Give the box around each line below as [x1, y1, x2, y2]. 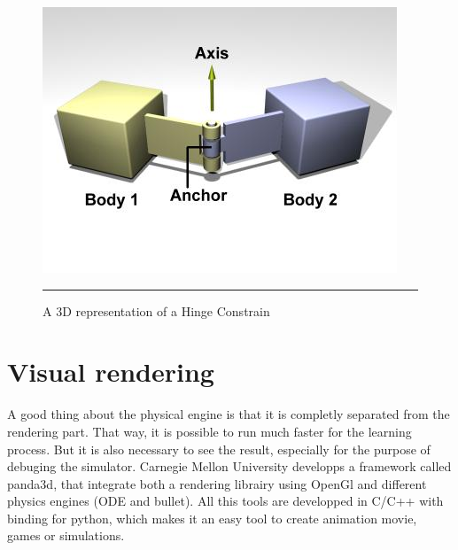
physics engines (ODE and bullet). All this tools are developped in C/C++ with [7, 492, 444, 510]
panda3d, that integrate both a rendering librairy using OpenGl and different [7, 474, 427, 492]
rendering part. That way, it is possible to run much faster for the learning [7, 422, 412, 440]
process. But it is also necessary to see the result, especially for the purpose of [7, 439, 431, 458]
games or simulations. [7, 526, 125, 545]
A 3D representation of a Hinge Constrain [43, 301, 270, 320]
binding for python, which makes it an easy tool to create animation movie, [7, 508, 417, 527]
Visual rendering [7, 353, 214, 390]
